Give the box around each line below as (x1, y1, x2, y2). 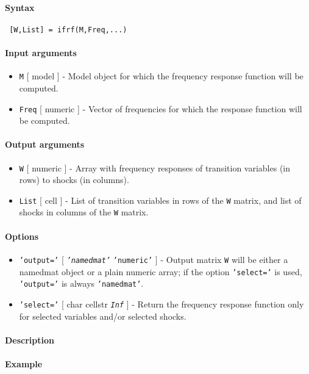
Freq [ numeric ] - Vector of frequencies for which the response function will (19, 102, 302, 115)
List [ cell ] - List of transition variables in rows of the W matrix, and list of (19, 193, 302, 206)
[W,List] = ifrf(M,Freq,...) (9, 25, 127, 34)
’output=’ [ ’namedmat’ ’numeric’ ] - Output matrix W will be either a (19, 253, 288, 265)
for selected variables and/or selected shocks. (19, 309, 186, 322)
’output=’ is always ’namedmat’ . (19, 277, 144, 290)
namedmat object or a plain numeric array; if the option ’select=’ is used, (19, 265, 302, 278)
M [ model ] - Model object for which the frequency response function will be (19, 70, 304, 82)
